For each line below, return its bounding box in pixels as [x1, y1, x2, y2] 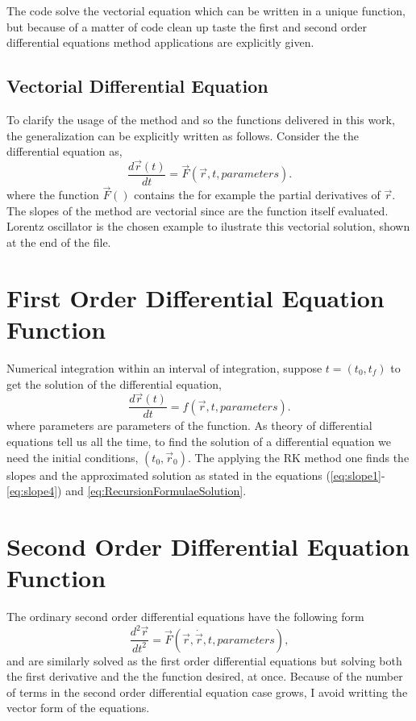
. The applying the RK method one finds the [188, 448, 410, 465]
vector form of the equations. [6, 699, 150, 716]
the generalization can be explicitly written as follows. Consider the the [6, 127, 360, 144]
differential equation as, [6, 143, 123, 160]
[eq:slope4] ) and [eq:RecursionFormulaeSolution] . [6, 482, 247, 499]
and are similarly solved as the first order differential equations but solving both [6, 652, 402, 669]
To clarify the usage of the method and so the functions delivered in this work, [6, 110, 395, 127]
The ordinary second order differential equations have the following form [6, 608, 364, 625]
